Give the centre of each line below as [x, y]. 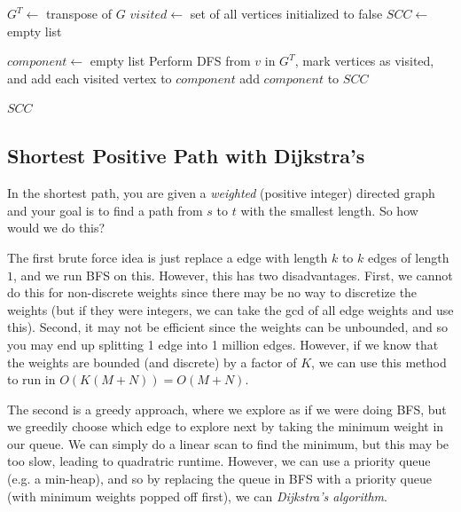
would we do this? [56, 228]
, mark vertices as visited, [364, 61]
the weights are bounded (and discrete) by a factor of [152, 362]
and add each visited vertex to [90, 78]
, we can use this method [379, 362]
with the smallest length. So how [329, 210]
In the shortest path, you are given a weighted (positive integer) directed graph [221, 193]
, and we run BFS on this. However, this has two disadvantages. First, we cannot [233, 275]
